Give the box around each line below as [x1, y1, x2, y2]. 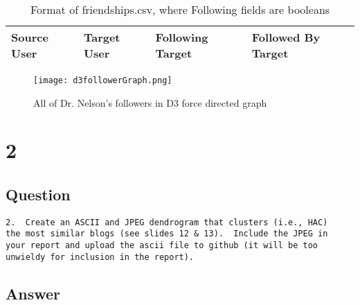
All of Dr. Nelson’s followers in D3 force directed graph [33, 95, 267, 110]
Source [11, 29, 48, 45]
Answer [6, 282, 61, 304]
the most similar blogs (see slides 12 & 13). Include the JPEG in [6, 229, 328, 239]
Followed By [251, 29, 321, 45]
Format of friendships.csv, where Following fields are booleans [30, 1, 330, 17]
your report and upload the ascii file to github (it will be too [6, 241, 318, 251]
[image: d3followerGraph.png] [33, 76, 172, 85]
